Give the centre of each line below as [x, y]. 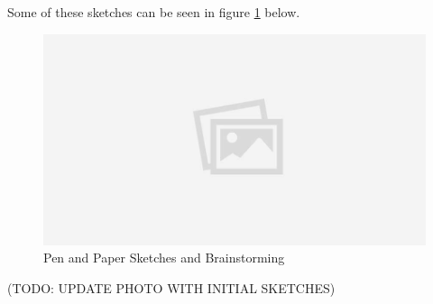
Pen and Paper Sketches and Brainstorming [164, 258]
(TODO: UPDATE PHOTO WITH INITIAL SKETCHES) [171, 287]
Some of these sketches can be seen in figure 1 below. [154, 12]
